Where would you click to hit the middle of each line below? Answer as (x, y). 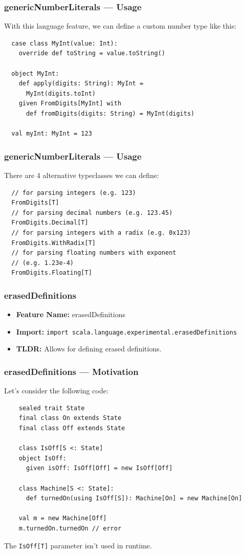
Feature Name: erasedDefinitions (71, 314)
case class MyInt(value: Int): (64, 43)
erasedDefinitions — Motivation (71, 371)
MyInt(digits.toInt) (61, 93)
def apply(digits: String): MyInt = (81, 84)
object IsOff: (42, 458)
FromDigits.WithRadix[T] (53, 243)
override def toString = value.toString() (92, 53)
